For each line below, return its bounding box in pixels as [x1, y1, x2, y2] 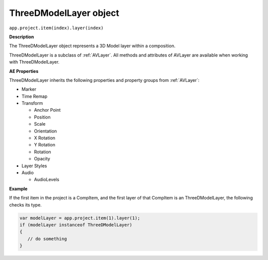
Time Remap [21, 93, 48, 99]
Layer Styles [21, 163, 47, 169]
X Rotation [34, 135, 56, 141]
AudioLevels [34, 177, 60, 183]
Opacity [34, 156, 51, 162]
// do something [27, 236, 67, 242]
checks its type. [9, 201, 42, 208]
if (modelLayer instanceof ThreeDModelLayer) [19, 222, 133, 228]
